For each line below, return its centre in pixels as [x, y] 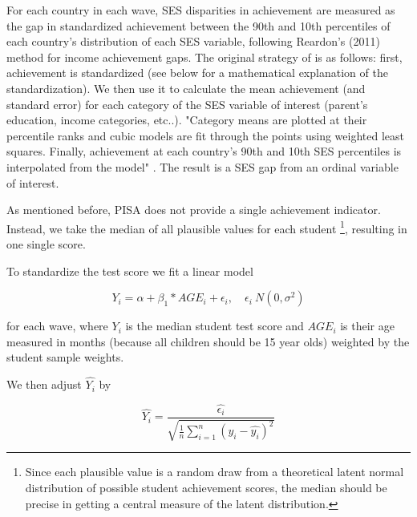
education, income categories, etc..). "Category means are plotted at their [187, 120]
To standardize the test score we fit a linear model [130, 271]
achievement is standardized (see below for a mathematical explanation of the [197, 73]
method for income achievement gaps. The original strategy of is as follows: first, [204, 57]
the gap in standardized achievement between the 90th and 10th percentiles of [198, 25]
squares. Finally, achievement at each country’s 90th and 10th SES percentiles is [204, 151]
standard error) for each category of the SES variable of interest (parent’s [187, 104]
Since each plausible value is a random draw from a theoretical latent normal [215, 472]
